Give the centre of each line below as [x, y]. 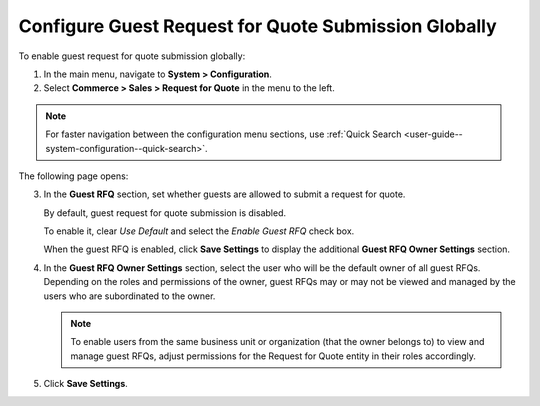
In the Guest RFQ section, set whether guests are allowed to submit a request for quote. [224, 194]
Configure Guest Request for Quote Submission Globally [257, 26]
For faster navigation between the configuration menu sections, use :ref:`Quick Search [223, 134]
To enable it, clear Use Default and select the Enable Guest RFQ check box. [199, 231]
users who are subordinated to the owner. [129, 296]
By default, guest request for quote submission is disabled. [165, 212]
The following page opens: [73, 176]
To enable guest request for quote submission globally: [132, 56]
